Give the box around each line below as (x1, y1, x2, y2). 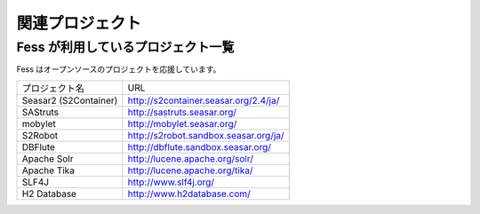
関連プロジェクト (16, 13, 142, 33)
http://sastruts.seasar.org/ (127, 106, 237, 118)
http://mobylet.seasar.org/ (127, 117, 237, 130)
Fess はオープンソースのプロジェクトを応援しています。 (16, 64, 221, 75)
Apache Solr (21, 152, 74, 164)
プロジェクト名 (21, 82, 84, 94)
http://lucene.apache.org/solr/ (127, 152, 253, 164)
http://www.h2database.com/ (127, 187, 251, 200)
